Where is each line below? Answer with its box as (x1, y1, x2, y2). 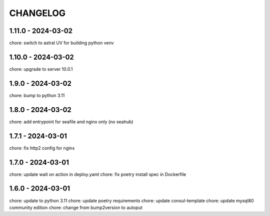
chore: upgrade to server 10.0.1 (9, 66, 73, 72)
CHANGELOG (9, 8, 66, 19)
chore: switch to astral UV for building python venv (9, 40, 114, 46)
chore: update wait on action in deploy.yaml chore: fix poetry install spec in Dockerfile (9, 171, 186, 177)
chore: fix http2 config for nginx (9, 145, 75, 151)
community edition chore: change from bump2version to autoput (9, 204, 142, 210)
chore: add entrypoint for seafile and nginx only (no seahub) (9, 118, 133, 125)
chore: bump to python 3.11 (9, 92, 65, 98)
